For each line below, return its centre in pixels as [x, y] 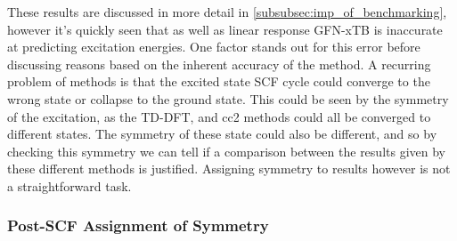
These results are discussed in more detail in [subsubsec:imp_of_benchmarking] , [227, 12]
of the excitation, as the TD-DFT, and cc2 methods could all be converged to [219, 116]
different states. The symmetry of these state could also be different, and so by [222, 134]
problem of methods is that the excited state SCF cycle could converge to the [219, 81]
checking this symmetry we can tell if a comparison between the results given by [226, 151]
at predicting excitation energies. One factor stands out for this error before [214, 47]
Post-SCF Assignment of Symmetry [138, 225]
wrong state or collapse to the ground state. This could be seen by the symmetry [228, 98]
